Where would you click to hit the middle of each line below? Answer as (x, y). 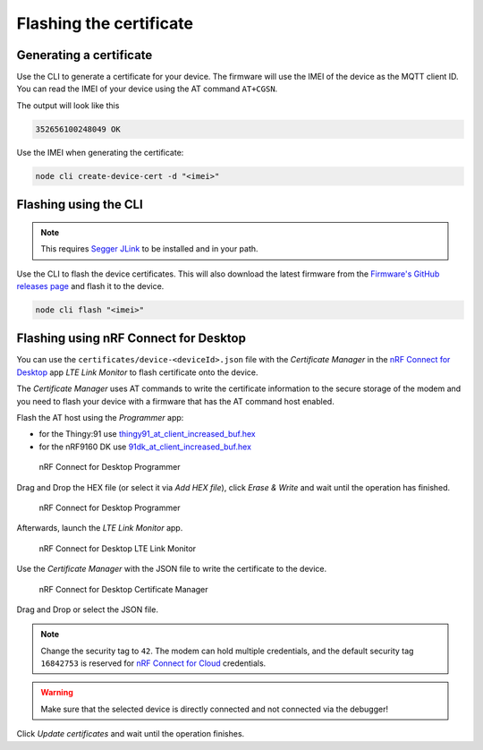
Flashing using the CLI (80, 205)
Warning (57, 693)
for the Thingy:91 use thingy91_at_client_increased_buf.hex (147, 434)
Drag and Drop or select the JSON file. (87, 609)
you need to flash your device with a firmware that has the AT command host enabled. (175, 401)
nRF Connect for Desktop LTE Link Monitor (118, 548)
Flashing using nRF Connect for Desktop (131, 339)
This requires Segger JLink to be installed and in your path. (149, 249)
